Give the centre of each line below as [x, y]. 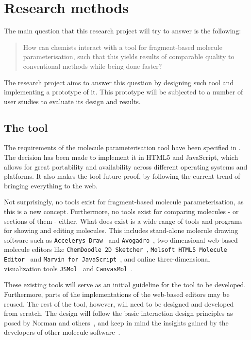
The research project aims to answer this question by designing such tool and [119, 82]
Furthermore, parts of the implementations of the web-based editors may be [117, 294]
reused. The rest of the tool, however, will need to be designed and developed [119, 303]
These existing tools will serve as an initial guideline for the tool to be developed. [125, 285]
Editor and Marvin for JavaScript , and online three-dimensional [107, 259]
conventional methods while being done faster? [92, 66]
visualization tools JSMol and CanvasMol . [68, 268]
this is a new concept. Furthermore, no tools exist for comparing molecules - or [121, 211]
